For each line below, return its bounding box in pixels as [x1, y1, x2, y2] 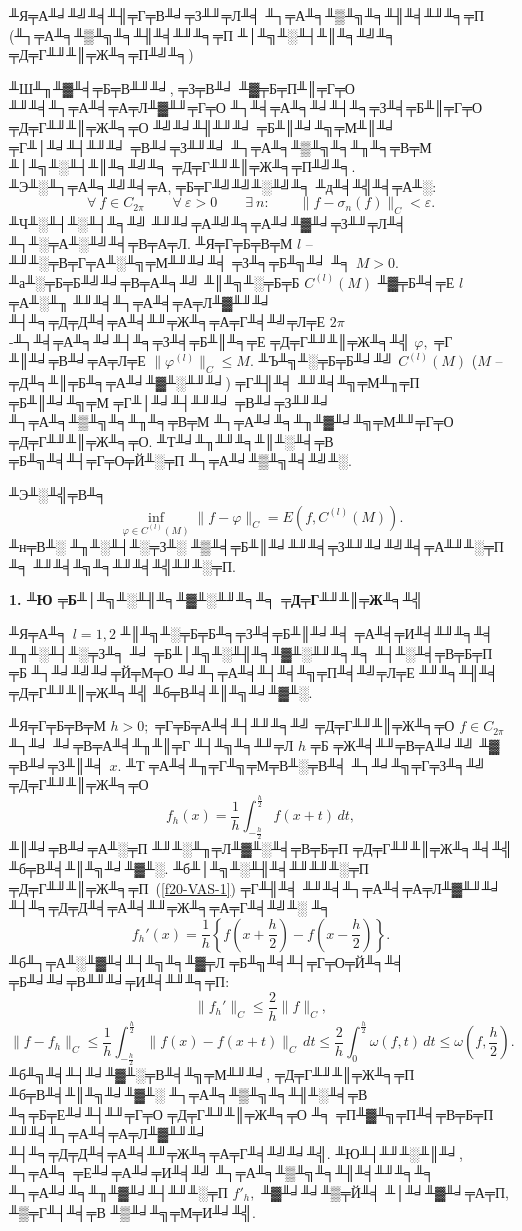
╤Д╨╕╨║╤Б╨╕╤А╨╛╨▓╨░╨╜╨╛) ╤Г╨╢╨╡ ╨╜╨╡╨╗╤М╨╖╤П [9, 372, 420, 393]
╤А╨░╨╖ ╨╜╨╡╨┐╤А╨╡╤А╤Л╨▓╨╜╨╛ [9, 291, 272, 312]
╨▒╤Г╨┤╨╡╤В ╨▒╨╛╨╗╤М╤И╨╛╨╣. [9, 1201, 256, 1222]
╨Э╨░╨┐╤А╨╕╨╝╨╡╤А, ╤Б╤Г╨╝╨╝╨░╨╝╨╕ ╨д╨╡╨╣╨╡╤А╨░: [9, 175, 437, 196]
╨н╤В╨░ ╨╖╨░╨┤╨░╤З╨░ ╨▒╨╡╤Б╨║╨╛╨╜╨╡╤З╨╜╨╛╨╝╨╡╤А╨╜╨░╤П [9, 536, 504, 557]
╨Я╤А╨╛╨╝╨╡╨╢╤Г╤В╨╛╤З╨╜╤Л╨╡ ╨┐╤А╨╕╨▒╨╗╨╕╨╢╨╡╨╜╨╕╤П [9, 5, 485, 25]
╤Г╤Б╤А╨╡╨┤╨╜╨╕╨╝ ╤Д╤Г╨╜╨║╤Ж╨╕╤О [155, 715, 455, 736]
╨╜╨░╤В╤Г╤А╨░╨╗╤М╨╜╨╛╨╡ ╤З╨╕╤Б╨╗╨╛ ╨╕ [9, 252, 352, 273]
